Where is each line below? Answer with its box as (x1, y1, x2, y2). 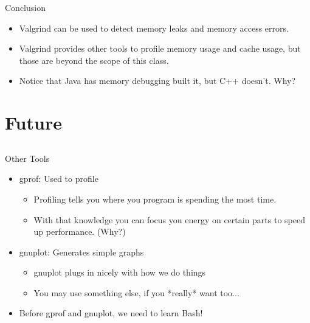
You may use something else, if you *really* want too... (33, 286, 239, 299)
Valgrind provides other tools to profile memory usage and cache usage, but (19, 42, 301, 55)
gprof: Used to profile (19, 172, 98, 185)
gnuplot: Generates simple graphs (19, 245, 144, 258)
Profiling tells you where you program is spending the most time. (33, 192, 277, 205)
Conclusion (5, 1, 46, 13)
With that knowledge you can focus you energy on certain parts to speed (33, 213, 305, 226)
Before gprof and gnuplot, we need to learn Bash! (19, 307, 203, 319)
